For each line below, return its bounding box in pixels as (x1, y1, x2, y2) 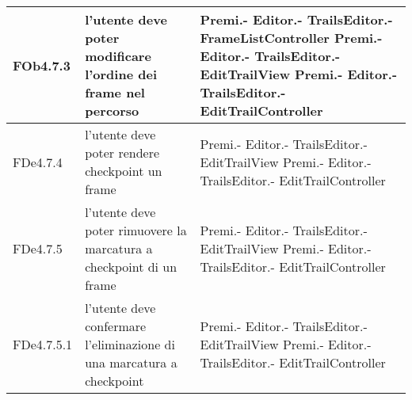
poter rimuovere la (85, 221, 187, 239)
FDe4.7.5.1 (13, 335, 73, 353)
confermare (85, 317, 147, 335)
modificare (85, 47, 151, 65)
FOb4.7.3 (13, 55, 71, 74)
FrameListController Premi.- (200, 29, 383, 47)
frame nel (85, 83, 145, 101)
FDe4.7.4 (13, 152, 63, 171)
